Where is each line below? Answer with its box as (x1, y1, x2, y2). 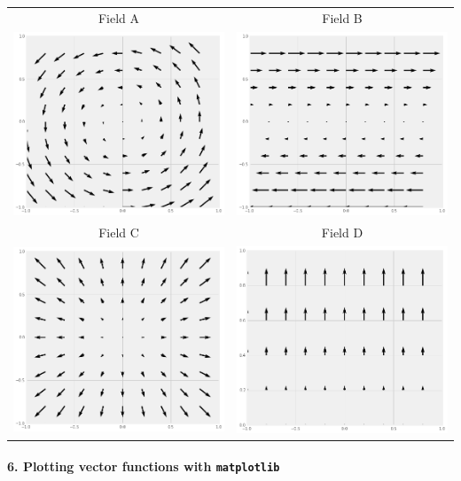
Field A (98, 8, 140, 27)
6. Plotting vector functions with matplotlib (7, 457, 280, 476)
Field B (322, 8, 363, 27)
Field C (98, 223, 139, 242)
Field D (321, 223, 363, 242)
